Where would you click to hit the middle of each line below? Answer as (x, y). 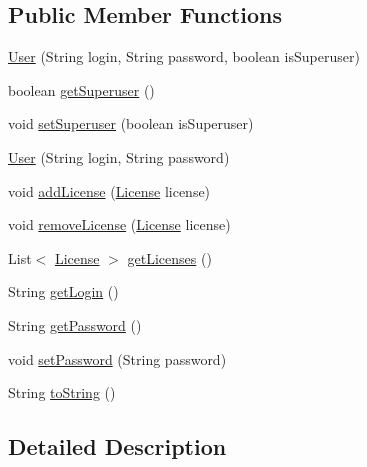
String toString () (62, 392)
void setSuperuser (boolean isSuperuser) (131, 123)
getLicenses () (169, 257)
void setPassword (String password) (117, 358)
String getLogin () (63, 291)
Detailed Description (117, 446)
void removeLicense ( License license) (119, 224)
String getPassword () (75, 324)
